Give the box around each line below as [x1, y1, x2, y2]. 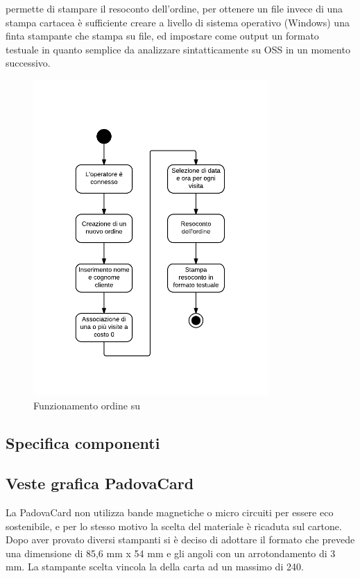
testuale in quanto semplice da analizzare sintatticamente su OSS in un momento [6, 42, 350, 56]
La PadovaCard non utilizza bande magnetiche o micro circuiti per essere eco [6, 505, 334, 520]
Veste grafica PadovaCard [6, 473, 194, 494]
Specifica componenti [6, 432, 160, 453]
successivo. [6, 56, 51, 70]
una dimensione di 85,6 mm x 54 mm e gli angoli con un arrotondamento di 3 [6, 545, 336, 560]
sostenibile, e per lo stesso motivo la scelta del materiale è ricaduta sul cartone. [6, 518, 342, 533]
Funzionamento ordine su [33, 398, 140, 412]
